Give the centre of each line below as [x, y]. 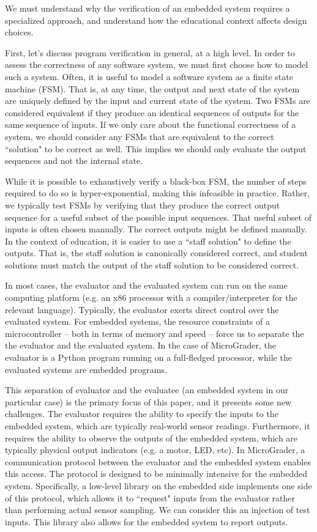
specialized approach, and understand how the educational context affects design [156, 20]
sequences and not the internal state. [74, 161]
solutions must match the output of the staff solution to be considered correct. [152, 264]
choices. [19, 32]
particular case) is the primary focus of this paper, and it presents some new [148, 401]
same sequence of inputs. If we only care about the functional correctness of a [151, 124]
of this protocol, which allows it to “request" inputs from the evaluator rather [150, 497]
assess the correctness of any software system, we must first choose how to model [157, 65]
